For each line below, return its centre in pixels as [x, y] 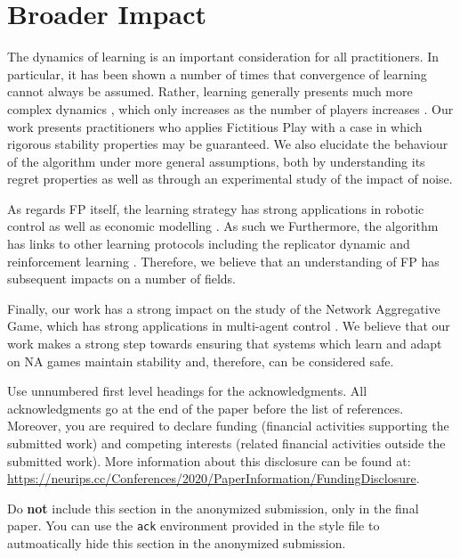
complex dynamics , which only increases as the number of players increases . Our [230, 108]
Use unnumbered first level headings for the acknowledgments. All [187, 391]
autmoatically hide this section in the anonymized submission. [177, 543]
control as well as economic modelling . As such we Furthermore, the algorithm [223, 226]
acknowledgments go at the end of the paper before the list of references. [206, 408]
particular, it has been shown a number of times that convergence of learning [217, 74]
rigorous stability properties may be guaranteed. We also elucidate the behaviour [228, 144]
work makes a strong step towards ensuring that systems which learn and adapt [225, 344]
